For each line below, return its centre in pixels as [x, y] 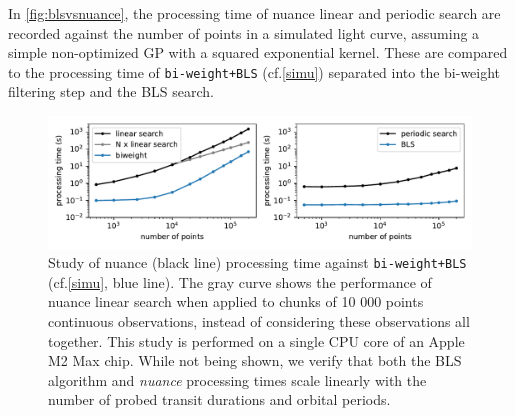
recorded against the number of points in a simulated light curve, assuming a [244, 32]
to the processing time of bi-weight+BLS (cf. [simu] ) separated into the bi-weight [254, 71]
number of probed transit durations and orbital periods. [219, 399]
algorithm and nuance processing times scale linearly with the [237, 379]
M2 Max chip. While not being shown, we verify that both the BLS [255, 360]
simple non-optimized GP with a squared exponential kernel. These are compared [258, 52]
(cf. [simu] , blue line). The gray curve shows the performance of [240, 281]
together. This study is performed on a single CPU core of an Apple [256, 340]
